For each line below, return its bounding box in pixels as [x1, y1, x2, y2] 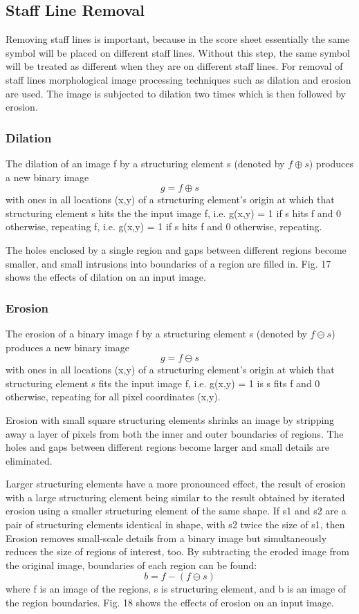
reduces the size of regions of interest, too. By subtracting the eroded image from [6, 544, 349, 559]
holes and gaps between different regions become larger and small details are [6, 440, 329, 454]
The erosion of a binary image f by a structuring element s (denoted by [6, 326, 307, 340]
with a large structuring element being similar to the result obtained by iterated [6, 490, 345, 504]
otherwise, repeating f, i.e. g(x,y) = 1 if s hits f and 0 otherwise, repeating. [6, 219, 322, 234]
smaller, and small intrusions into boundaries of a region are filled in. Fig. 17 [6, 256, 331, 270]
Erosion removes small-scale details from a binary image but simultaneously [6, 530, 327, 545]
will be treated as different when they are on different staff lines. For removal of [6, 59, 343, 73]
